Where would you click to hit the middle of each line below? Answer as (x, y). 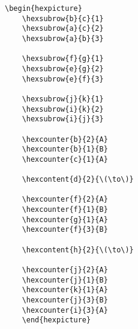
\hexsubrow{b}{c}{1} (63, 18)
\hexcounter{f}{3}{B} (65, 230)
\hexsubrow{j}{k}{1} (63, 99)
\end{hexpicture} (56, 320)
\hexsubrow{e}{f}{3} (63, 79)
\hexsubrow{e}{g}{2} (63, 69)
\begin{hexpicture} (43, 8)
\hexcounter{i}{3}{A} (65, 310)
